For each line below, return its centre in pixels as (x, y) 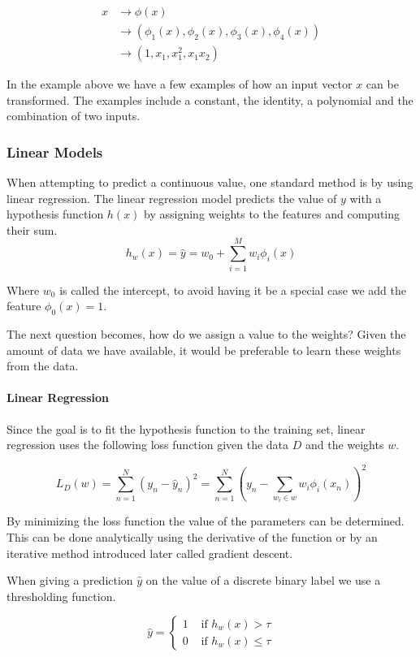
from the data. (43, 366)
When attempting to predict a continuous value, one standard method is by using (210, 182)
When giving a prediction (70, 580)
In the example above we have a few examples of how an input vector (180, 84)
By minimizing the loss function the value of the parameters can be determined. (206, 521)
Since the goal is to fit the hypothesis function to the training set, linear (186, 428)
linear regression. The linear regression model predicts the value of (172, 198)
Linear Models (55, 151)
